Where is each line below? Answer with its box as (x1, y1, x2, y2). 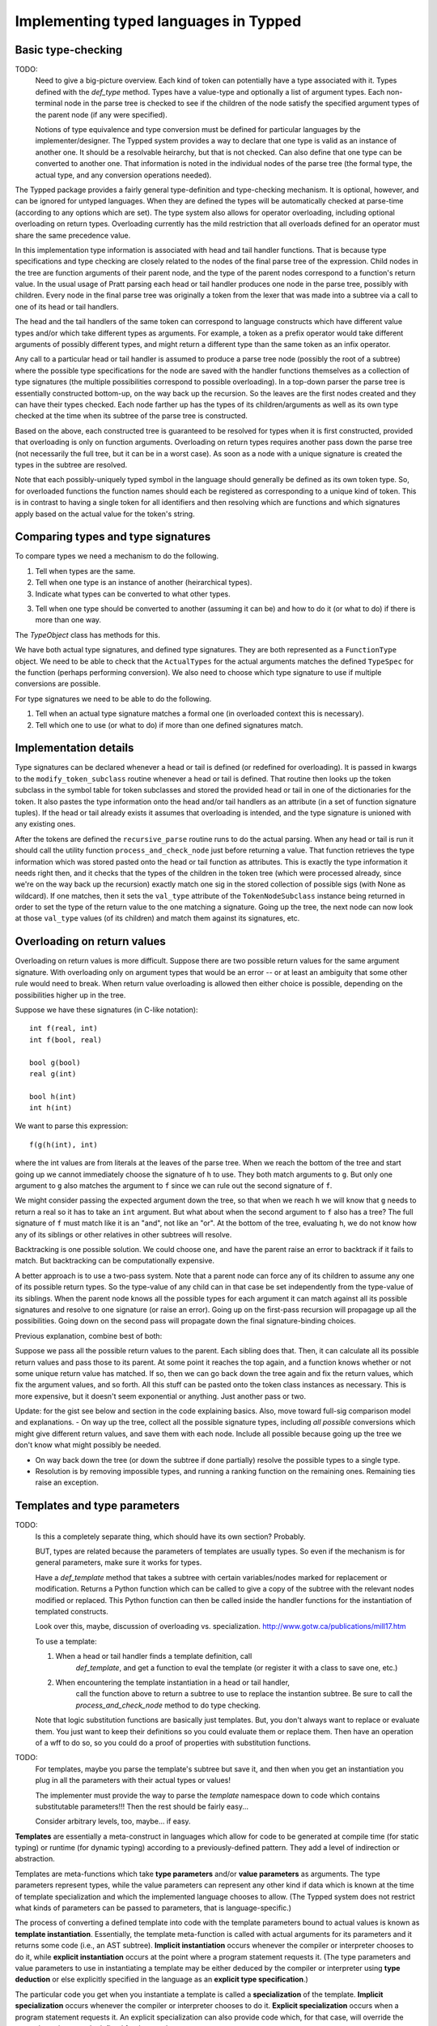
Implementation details (15, 742, 134, 755)
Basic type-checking (15, 43, 123, 57)
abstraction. (15, 1854, 56, 1864)
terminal (35, 98, 63, 109)
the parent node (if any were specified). (35, 109, 168, 119)
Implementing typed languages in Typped (15, 12, 302, 30)
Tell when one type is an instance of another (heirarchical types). (35, 578, 252, 588)
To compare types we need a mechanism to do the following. (15, 551, 218, 561)
